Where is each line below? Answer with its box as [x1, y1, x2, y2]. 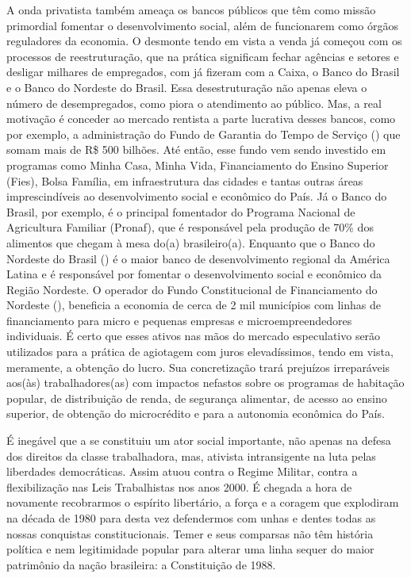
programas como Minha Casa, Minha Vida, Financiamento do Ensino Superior [6, 156, 389, 173]
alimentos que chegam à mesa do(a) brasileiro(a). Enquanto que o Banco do [6, 234, 375, 251]
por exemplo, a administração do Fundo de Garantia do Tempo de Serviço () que [6, 125, 401, 142]
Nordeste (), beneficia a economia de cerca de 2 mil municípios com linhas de [6, 297, 381, 313]
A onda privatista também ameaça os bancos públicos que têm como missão [6, 2, 376, 17]
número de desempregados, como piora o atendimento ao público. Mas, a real [6, 94, 382, 111]
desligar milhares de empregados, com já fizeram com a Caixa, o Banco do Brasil [6, 63, 400, 80]
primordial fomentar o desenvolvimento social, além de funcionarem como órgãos [6, 17, 398, 33]
